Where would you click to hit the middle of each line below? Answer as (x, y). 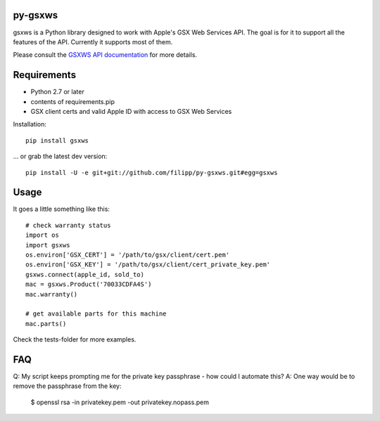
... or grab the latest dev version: (60, 156)
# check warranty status (68, 225)
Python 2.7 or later (57, 92)
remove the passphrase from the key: (67, 386)
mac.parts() (46, 324)
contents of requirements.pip (73, 101)
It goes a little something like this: (62, 209)
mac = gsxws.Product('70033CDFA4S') (89, 284)
